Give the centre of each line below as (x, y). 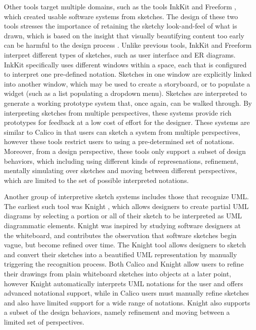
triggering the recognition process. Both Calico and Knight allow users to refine (124, 264)
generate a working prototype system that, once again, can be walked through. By (128, 103)
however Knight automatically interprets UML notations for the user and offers (124, 283)
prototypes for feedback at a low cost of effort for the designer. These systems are (127, 122)
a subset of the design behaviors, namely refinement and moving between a (117, 312)
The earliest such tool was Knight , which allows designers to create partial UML (126, 206)
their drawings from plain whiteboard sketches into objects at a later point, (118, 274)
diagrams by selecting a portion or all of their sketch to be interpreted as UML (123, 216)
